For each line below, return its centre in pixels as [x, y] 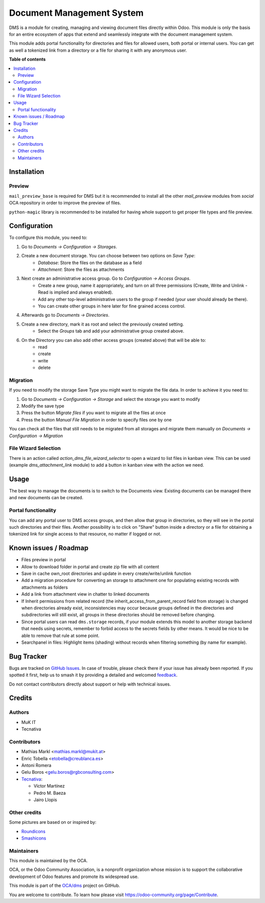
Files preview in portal [44, 560]
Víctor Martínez [49, 786]
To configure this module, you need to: [48, 238]
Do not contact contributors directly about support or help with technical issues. [90, 684]
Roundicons [33, 831]
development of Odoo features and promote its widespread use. [74, 876]
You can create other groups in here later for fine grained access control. [112, 306]
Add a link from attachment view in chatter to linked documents [85, 594]
